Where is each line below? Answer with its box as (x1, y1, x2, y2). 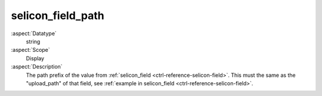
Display (26, 54, 45, 62)
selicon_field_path (11, 9, 104, 22)
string (26, 38, 41, 45)
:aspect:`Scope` (11, 47, 50, 54)
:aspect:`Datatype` (11, 30, 57, 37)
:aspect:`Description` (11, 63, 63, 70)
